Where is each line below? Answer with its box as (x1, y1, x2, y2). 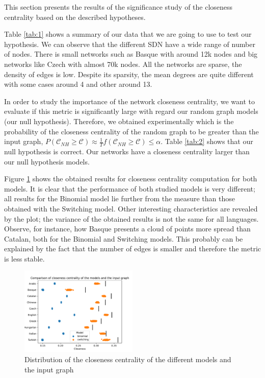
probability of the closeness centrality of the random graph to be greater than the (4, 126, 259, 136)
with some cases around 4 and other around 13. (4, 79, 152, 89)
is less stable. (4, 253, 45, 264)
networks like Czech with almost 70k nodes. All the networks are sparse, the (4, 58, 242, 69)
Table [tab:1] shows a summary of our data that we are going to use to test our (4, 29, 252, 39)
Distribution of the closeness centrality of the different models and (24, 354, 231, 365)
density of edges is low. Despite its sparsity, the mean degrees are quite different (4, 68, 254, 79)
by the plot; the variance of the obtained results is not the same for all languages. (4, 213, 259, 224)
